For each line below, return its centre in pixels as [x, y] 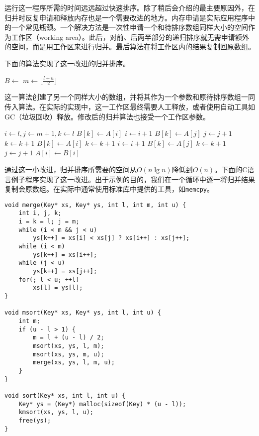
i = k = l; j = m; [49, 222]
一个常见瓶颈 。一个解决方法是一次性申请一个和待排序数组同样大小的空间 [129, 27]
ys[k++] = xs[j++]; [65, 272]
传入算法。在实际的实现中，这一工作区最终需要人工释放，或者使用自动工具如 [130, 106]
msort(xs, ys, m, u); [69, 354]
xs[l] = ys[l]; [58, 288]
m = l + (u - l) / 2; [69, 338]
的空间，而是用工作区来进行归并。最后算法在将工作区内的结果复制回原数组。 [130, 47]
